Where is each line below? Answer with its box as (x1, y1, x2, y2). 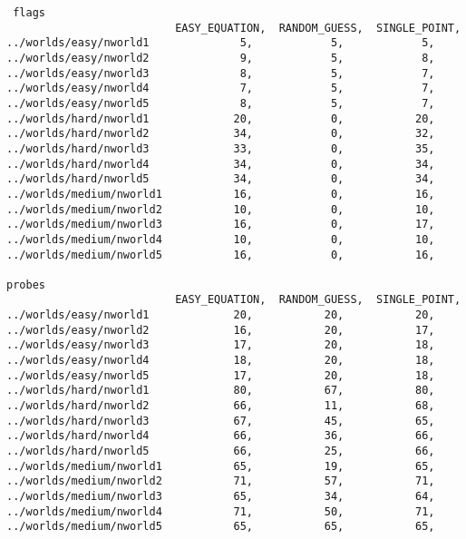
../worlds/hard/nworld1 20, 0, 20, (6, 112, 435, 125)
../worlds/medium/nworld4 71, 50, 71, (6, 505, 435, 518)
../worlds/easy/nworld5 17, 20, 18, (6, 368, 435, 382)
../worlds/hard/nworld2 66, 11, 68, (6, 399, 435, 413)
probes (6, 278, 45, 291)
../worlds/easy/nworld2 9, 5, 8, (6, 51, 435, 64)
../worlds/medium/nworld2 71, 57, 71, (6, 475, 435, 488)
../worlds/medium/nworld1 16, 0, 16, (6, 187, 435, 201)
